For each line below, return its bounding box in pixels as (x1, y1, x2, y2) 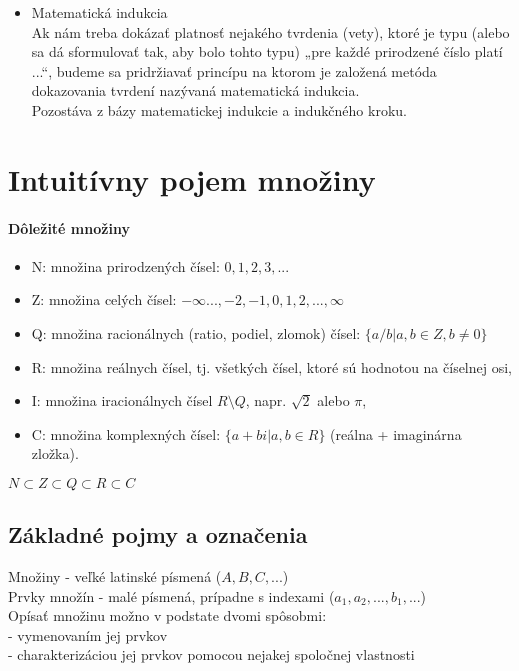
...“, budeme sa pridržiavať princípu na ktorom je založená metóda (31, 60, 437, 81)
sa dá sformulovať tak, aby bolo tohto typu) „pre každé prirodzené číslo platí (31, 41, 503, 62)
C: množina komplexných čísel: (31, 423, 221, 444)
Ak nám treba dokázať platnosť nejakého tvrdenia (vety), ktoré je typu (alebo (31, 21, 510, 42)
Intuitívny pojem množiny (8, 158, 376, 199)
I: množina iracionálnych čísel (31, 390, 213, 411)
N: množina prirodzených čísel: (31, 255, 220, 276)
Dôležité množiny (8, 217, 130, 238)
